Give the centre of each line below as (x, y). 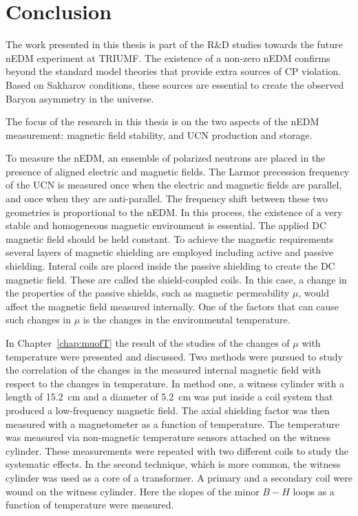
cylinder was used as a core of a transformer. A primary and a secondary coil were (179, 477)
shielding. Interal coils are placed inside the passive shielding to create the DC (170, 266)
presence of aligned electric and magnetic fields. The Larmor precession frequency (178, 171)
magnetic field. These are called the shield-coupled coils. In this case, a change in (176, 279)
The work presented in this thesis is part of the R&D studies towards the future (174, 44)
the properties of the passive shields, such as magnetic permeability (148, 293)
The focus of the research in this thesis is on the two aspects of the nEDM (162, 121)
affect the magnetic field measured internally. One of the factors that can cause (172, 306)
